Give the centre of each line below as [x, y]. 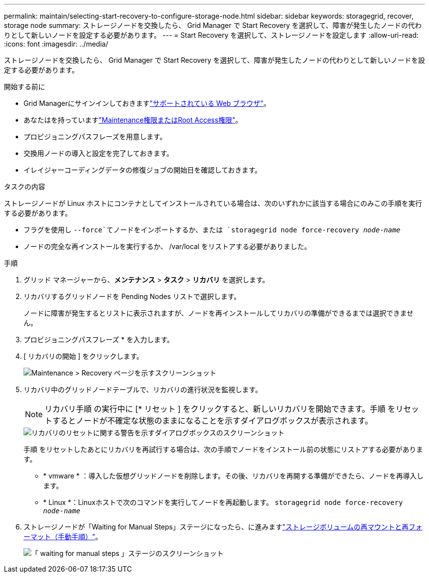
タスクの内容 [24, 187]
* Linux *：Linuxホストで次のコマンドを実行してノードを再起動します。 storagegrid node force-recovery [223, 502]
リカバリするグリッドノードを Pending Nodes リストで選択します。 [132, 296]
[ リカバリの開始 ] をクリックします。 [83, 356]
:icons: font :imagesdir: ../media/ [56, 44]
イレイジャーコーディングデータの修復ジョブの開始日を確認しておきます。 [143, 170]
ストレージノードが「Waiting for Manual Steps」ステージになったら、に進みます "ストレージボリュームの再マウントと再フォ [223, 527]
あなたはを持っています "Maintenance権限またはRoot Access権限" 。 [133, 120]
